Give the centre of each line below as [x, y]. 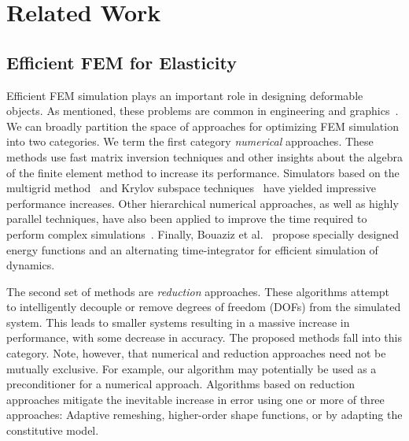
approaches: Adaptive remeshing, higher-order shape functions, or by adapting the [204, 415]
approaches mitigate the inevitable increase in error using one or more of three [195, 399]
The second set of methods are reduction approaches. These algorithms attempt [198, 291]
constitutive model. [53, 430]
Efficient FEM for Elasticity [122, 62]
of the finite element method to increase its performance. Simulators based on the [203, 172]
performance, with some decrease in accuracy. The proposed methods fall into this [204, 337]
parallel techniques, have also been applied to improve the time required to [187, 219]
